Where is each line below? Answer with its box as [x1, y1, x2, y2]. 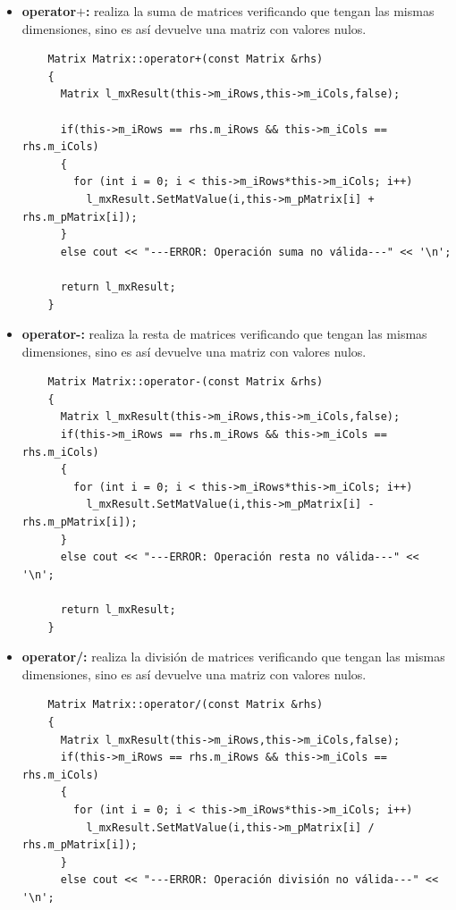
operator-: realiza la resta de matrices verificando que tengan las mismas [21, 324, 427, 343]
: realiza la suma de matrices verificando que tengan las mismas [85, 2, 435, 20]
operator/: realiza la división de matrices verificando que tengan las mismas [21, 647, 445, 666]
